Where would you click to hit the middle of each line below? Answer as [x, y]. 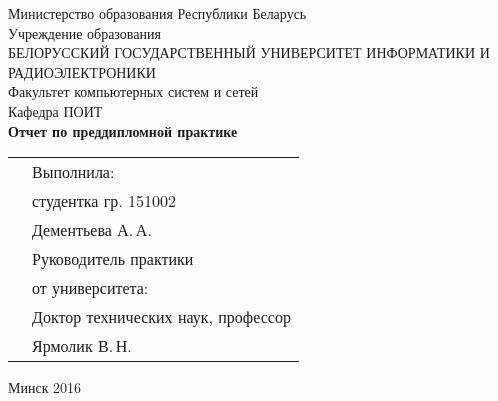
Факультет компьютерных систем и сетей [133, 91]
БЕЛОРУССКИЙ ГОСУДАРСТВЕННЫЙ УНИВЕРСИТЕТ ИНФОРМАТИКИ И [249, 52]
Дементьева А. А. [92, 230]
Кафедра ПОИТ [55, 110]
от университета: [90, 288]
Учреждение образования [84, 32]
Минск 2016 [45, 387]
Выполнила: [73, 172]
